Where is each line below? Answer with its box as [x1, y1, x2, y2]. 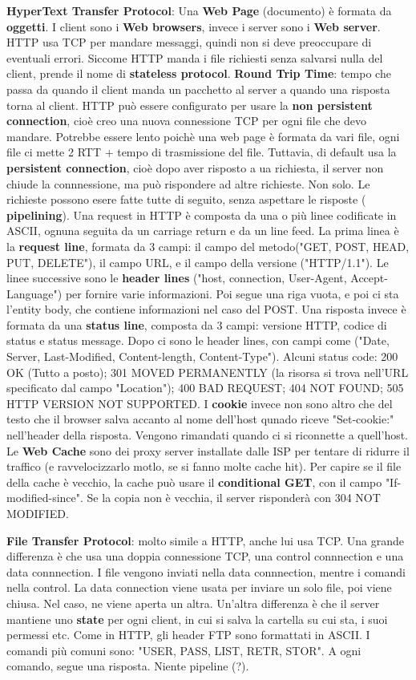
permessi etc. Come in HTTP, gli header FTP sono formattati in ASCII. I [6, 626, 370, 643]
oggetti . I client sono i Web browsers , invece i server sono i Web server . [6, 18, 381, 34]
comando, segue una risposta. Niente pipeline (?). [6, 658, 249, 674]
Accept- [350, 269, 388, 286]
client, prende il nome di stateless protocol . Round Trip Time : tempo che [6, 65, 391, 82]
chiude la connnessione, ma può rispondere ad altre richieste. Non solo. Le [6, 175, 370, 192]
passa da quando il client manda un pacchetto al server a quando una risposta [6, 80, 390, 97]
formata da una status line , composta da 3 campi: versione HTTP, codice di [6, 316, 387, 333]
